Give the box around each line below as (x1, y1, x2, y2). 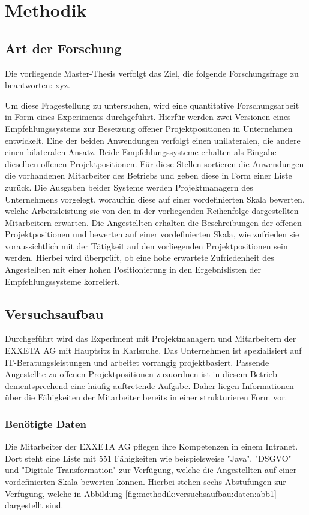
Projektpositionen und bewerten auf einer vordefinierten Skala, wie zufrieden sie (5, 228, 299, 240)
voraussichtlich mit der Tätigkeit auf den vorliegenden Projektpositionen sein (5, 239, 288, 252)
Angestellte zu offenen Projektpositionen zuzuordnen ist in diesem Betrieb (5, 368, 277, 380)
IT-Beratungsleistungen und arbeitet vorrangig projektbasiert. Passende (5, 356, 269, 368)
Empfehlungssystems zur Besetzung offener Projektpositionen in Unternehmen (5, 122, 293, 134)
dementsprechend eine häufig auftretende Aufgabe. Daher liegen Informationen (5, 379, 294, 391)
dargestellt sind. (5, 499, 64, 511)
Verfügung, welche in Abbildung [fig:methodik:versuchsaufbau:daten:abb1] (5, 487, 277, 499)
